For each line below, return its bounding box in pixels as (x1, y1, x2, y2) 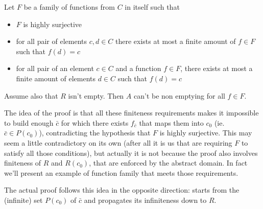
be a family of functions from (23, 2, 115, 12)
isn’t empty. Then (68, 90, 124, 101)
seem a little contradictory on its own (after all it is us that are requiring (4, 137, 232, 148)
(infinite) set (4, 194, 43, 205)
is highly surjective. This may (159, 127, 252, 138)
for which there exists (61, 117, 129, 128)
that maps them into (139, 117, 204, 128)
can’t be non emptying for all (133, 90, 225, 101)
